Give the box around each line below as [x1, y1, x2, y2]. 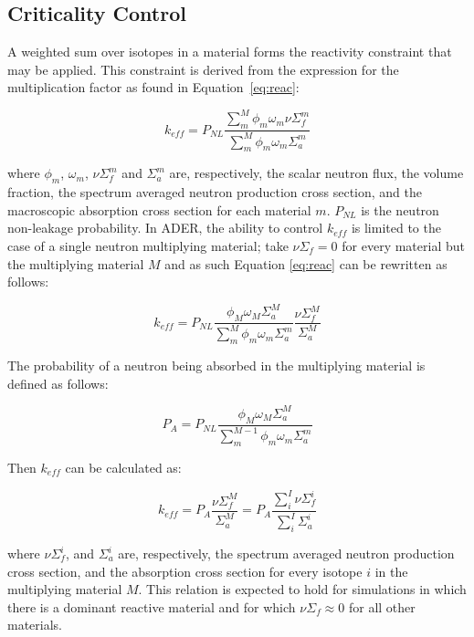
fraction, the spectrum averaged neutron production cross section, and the [7, 183, 423, 202]
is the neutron [361, 200, 439, 219]
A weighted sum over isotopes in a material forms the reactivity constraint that [7, 42, 452, 61]
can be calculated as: [65, 457, 182, 476]
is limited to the [351, 218, 441, 237]
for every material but [342, 236, 465, 256]
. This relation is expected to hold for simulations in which [138, 580, 467, 599]
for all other [348, 597, 416, 616]
